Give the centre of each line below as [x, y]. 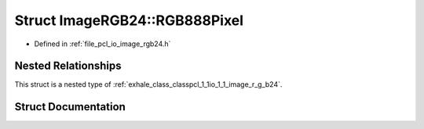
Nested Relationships [68, 66]
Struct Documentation [70, 107]
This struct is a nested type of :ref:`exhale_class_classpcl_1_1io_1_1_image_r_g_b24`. [148, 84]
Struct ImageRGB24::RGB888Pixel [129, 20]
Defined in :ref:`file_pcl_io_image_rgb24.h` [102, 44]
